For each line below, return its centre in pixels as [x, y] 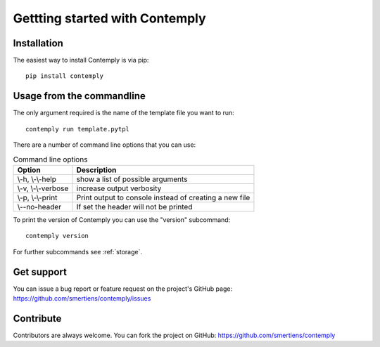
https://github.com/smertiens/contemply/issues [82, 298]
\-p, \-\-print [37, 197]
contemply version [57, 236]
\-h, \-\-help [37, 179]
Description [96, 170]
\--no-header [39, 207]
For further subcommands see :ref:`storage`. [77, 251]
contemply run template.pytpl [78, 129]
